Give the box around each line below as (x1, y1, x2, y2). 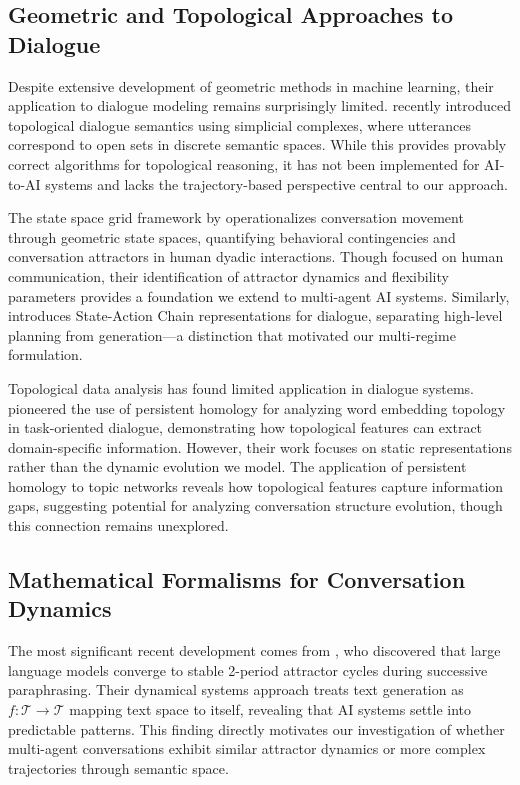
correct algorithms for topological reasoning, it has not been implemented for (8, 153, 480, 174)
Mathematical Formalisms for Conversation (8, 564, 466, 595)
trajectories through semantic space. (8, 757, 229, 778)
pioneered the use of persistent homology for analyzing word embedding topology (8, 397, 506, 418)
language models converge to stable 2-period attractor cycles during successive (8, 659, 488, 680)
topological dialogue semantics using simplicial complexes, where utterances (8, 114, 471, 135)
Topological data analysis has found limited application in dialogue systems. (8, 377, 475, 398)
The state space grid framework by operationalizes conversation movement (8, 207, 464, 228)
